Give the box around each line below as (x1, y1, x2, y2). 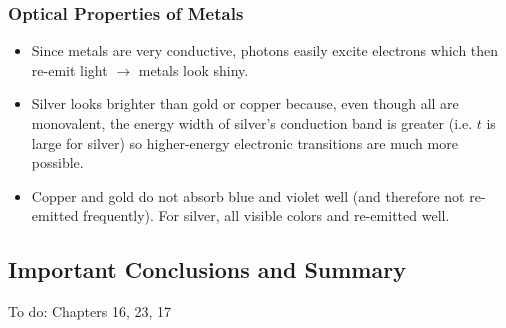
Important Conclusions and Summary (8, 254, 406, 285)
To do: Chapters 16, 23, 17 (8, 301, 172, 322)
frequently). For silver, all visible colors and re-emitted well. (83, 205, 450, 226)
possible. (31, 152, 84, 173)
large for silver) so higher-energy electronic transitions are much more (31, 132, 458, 153)
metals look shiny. (138, 59, 249, 80)
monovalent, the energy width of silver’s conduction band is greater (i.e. (31, 113, 473, 133)
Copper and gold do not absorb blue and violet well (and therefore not (31, 185, 465, 206)
